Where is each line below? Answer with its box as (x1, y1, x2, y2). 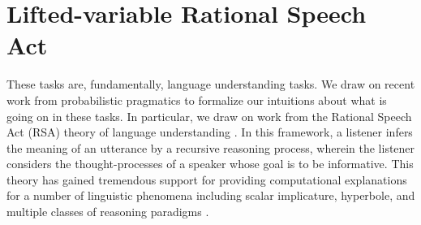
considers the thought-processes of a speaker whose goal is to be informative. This (6, 155, 414, 172)
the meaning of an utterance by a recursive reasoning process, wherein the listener (6, 139, 415, 156)
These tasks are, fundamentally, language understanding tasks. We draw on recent (6, 76, 415, 93)
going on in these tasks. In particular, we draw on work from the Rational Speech (6, 107, 412, 124)
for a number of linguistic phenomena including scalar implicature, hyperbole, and (6, 187, 415, 204)
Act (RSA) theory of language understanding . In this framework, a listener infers (6, 123, 413, 141)
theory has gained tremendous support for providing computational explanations (6, 171, 407, 188)
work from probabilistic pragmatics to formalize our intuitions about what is (6, 91, 387, 108)
